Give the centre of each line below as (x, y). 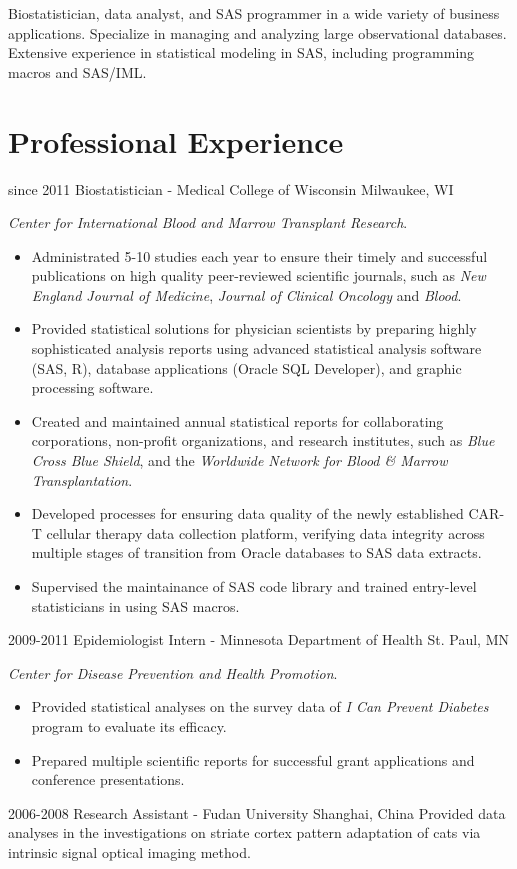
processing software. (92, 387)
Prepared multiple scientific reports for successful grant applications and (253, 759)
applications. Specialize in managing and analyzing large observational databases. (257, 32)
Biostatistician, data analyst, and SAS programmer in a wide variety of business (254, 13)
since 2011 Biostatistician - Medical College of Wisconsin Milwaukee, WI (231, 188)
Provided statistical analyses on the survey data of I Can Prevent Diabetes (260, 706)
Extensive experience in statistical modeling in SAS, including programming (241, 52)
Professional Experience (176, 140)
